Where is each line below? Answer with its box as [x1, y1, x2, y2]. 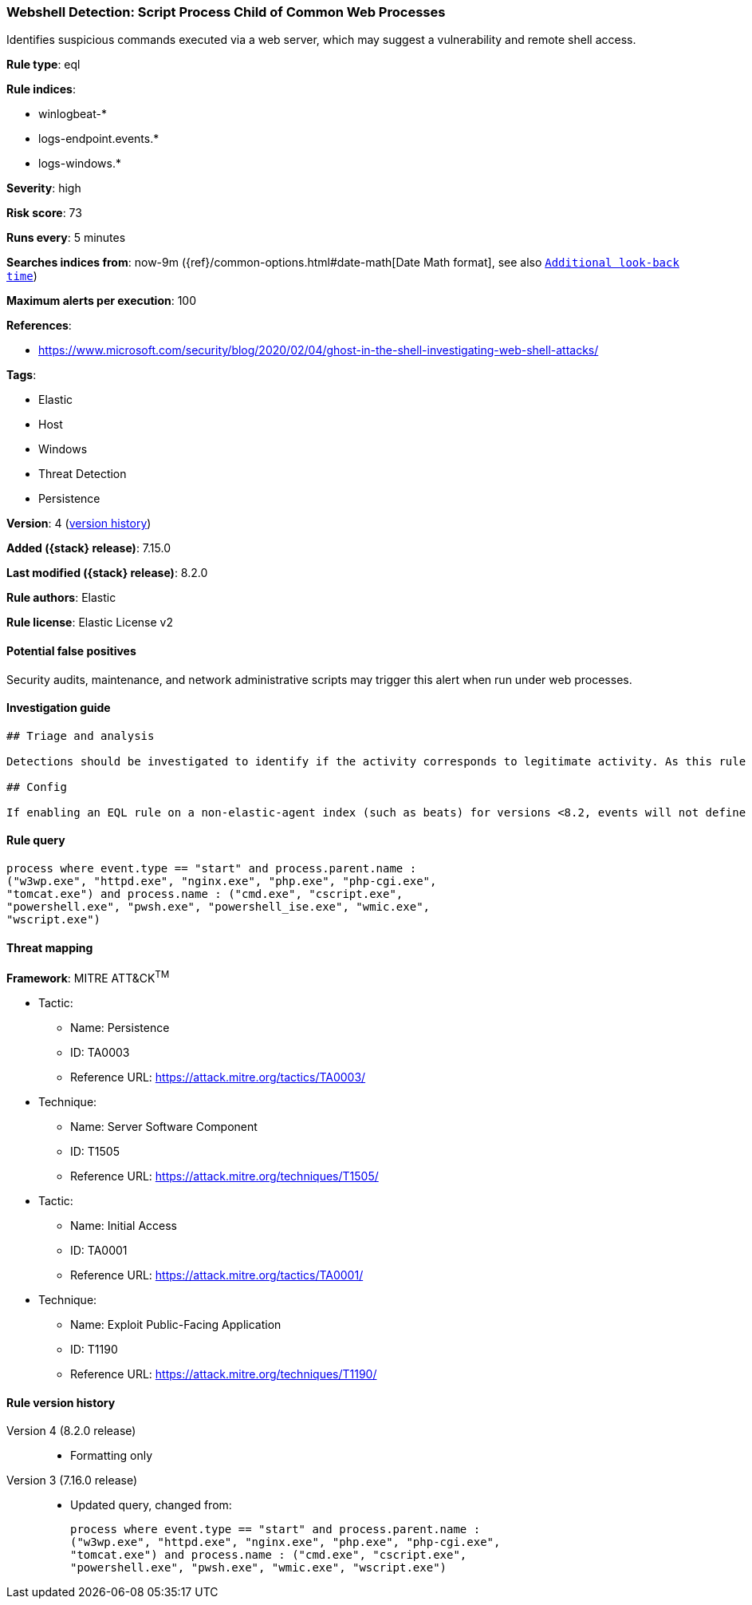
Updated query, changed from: [70, 1498, 232, 1512]
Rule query [6, 833, 65, 848]
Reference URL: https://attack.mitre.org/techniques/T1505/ [70, 1168, 379, 1183]
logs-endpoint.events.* [38, 132, 159, 146]
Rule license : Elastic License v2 [6, 615, 173, 630]
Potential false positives [6, 643, 136, 658]
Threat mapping [6, 940, 93, 955]
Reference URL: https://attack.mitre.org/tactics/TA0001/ [70, 1267, 364, 1282]
